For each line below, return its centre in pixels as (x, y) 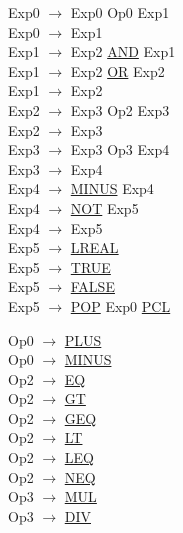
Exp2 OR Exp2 (117, 70)
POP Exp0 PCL (120, 305)
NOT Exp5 (104, 207)
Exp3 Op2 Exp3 (120, 109)
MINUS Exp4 (112, 188)
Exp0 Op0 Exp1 (120, 12)
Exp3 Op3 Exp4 (120, 149)
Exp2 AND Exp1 (123, 51)
